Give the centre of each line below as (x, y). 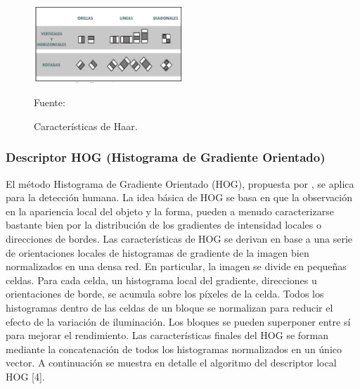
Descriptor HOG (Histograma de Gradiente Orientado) (166, 157)
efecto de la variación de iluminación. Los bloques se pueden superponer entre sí (178, 321)
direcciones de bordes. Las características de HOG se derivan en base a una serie (179, 238)
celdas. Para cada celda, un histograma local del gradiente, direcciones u (161, 280)
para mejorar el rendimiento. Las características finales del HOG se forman (167, 335)
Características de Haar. (86, 126)
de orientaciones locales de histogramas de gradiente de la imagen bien (157, 252)
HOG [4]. (25, 376)
